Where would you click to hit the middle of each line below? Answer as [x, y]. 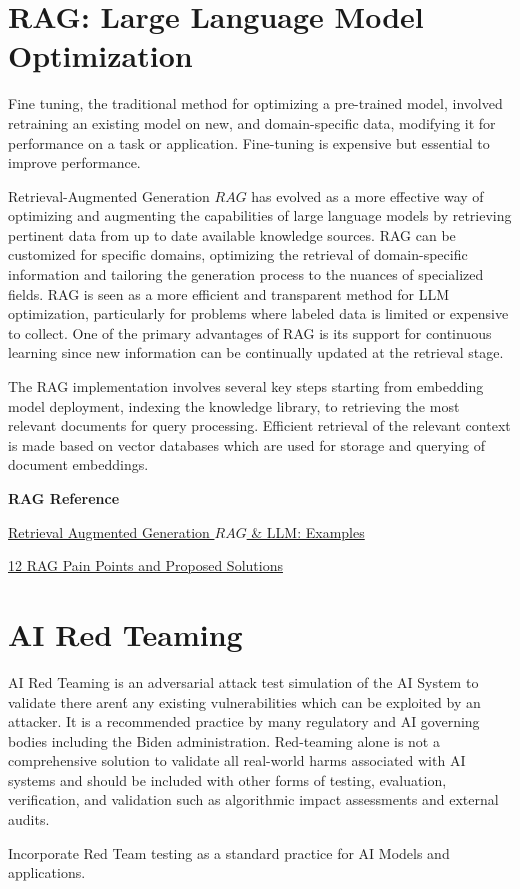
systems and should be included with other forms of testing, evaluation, [227, 779]
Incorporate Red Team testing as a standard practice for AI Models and [229, 852]
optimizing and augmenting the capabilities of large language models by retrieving [260, 215]
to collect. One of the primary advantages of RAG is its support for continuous [250, 332]
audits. [29, 819]
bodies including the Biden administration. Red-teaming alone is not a [224, 740]
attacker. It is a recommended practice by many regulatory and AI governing [244, 721]
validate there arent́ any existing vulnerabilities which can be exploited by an [244, 701]
